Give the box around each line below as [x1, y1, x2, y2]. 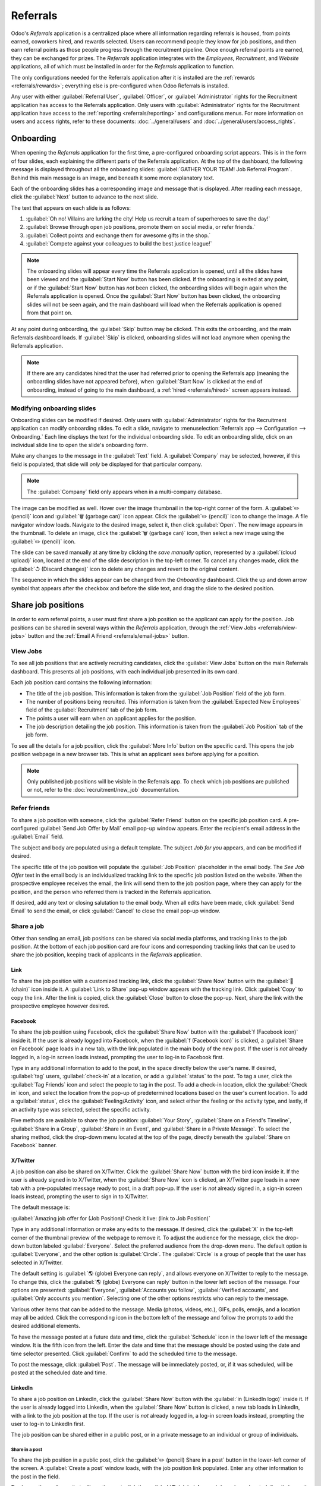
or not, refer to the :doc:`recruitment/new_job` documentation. [27, 786, 180, 794]
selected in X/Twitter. [11, 1259, 64, 1266]
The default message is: [11, 1204, 70, 1211]
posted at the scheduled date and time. [11, 1369, 107, 1376]
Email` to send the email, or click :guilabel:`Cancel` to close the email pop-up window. [11, 907, 221, 915]
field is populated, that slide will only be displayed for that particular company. [11, 461, 203, 468]
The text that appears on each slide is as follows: [11, 204, 131, 211]
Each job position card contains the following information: [11, 679, 152, 686]
